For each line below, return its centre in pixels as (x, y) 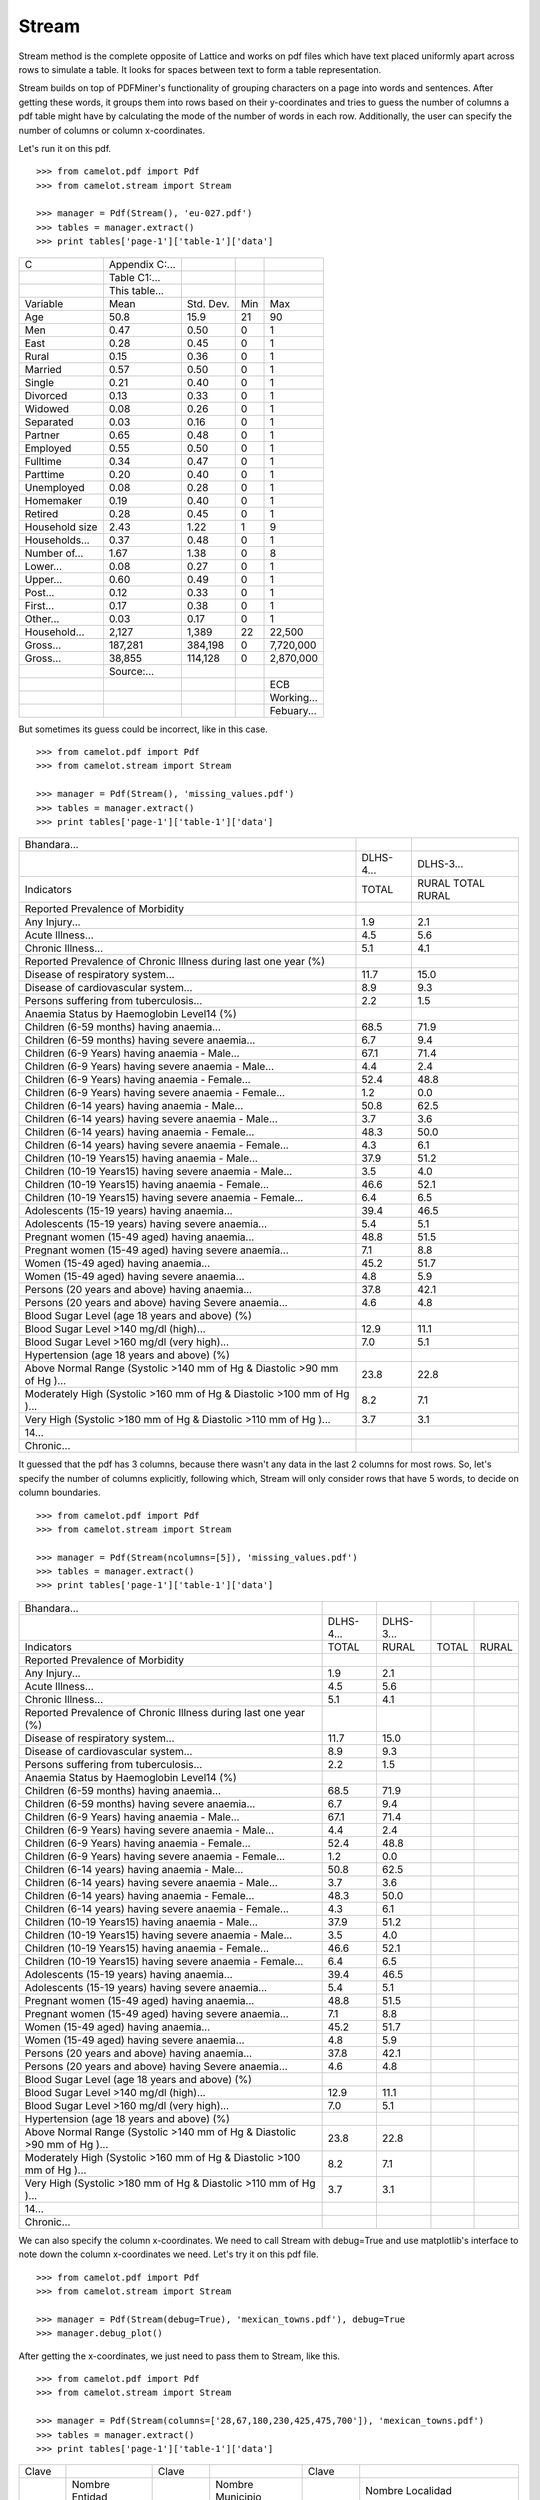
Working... (294, 697)
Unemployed (54, 487)
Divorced (46, 395)
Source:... (131, 671)
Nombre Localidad (408, 2491)
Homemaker (53, 500)
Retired (41, 513)
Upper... (43, 579)
